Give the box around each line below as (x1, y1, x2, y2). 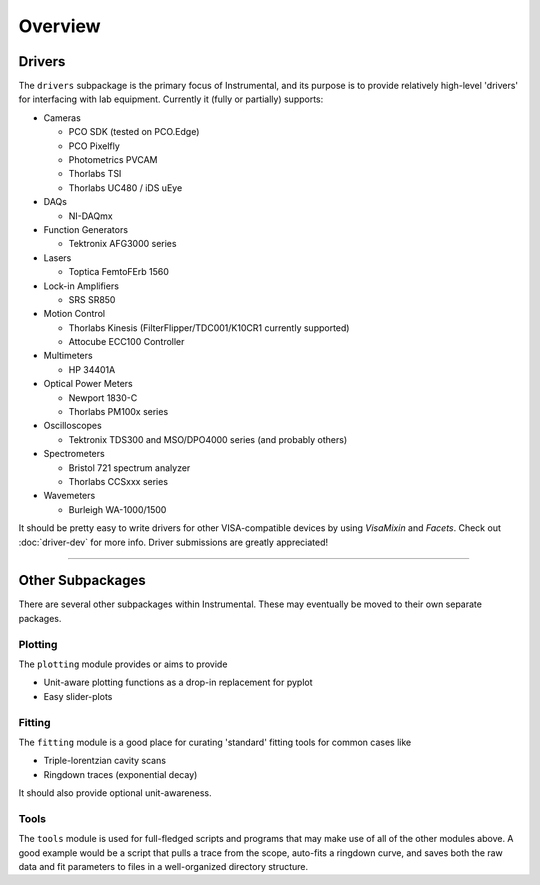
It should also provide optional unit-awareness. (18, 787, 212, 799)
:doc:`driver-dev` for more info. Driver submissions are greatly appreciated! (18, 536, 329, 548)
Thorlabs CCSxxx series (68, 476, 169, 487)
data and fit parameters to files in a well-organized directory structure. (18, 861, 309, 873)
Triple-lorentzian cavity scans (43, 755, 167, 767)
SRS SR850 (68, 293, 116, 305)
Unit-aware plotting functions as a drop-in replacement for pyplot (43, 676, 314, 689)
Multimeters (43, 350, 94, 362)
